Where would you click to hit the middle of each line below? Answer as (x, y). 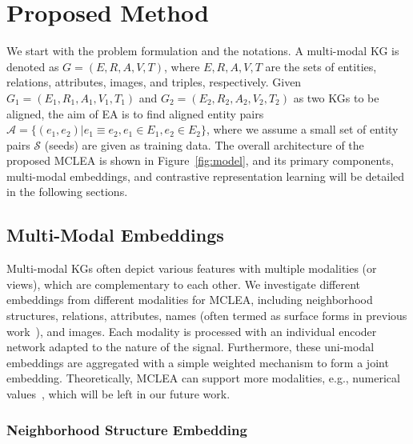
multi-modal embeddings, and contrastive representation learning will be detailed (206, 176)
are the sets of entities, (321, 66)
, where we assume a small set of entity (302, 129)
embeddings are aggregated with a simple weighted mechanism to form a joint (198, 362)
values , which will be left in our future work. (118, 394)
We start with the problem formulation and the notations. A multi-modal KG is (203, 51)
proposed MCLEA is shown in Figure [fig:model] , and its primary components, (200, 160)
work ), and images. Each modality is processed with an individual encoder (192, 331)
